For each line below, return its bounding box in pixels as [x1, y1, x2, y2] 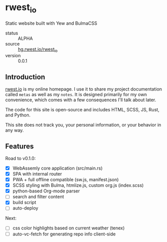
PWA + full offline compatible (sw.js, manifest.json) [12, 177, 119, 183]
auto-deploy [12, 205, 38, 211]
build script [12, 199, 36, 206]
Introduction [5, 72, 46, 81]
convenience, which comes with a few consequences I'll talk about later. [5, 97, 156, 103]
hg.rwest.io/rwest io [18, 46, 58, 53]
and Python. [5, 112, 31, 118]
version [5, 53, 21, 59]
